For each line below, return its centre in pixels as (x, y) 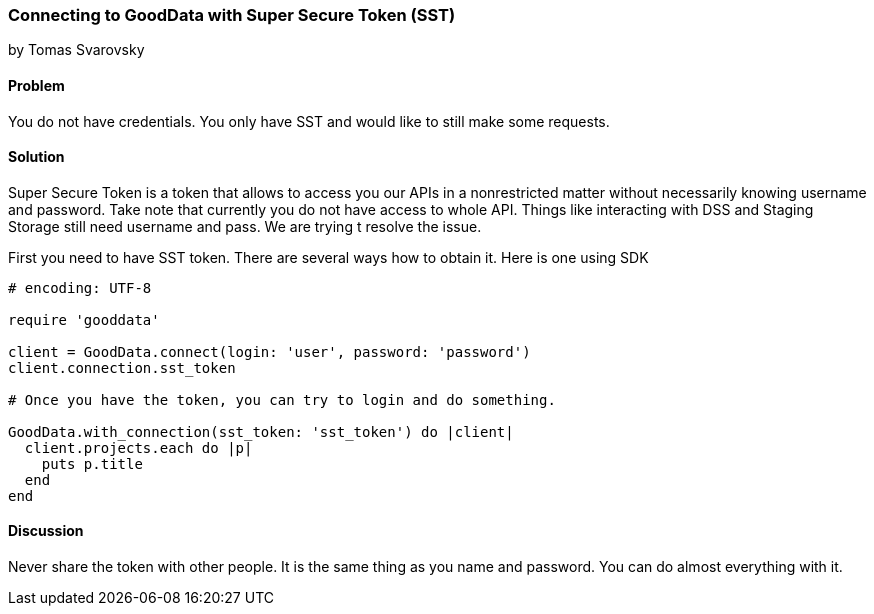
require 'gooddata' (84, 319)
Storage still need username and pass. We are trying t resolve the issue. (245, 226)
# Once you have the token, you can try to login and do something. (282, 399)
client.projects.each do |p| (138, 447)
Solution (36, 157)
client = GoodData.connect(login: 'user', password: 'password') (269, 351)
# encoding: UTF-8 (80, 287)
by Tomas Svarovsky (76, 50)
